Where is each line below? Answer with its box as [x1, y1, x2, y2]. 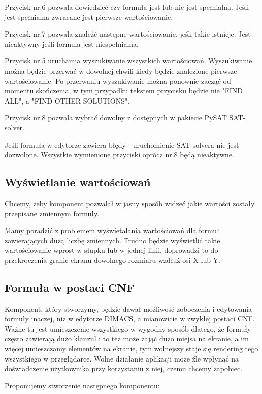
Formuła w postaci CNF [5, 279, 135, 295]
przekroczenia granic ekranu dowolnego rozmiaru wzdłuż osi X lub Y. [5, 254, 221, 265]
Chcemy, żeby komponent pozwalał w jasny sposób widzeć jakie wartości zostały [5, 198, 255, 208]
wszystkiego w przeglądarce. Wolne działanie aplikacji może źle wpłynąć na [5, 353, 239, 364]
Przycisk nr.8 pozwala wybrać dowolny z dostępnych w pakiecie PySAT [5, 112, 227, 123]
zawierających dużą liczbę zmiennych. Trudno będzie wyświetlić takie [5, 235, 220, 245]
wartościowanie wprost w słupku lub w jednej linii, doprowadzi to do [5, 245, 218, 255]
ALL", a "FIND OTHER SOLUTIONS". [5, 95, 130, 106]
